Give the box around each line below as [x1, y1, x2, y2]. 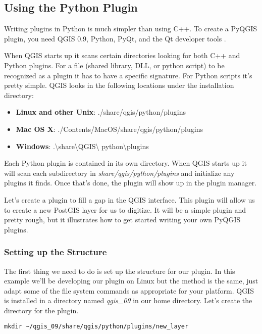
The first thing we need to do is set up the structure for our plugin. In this [4, 265, 235, 276]
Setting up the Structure [4, 246, 107, 258]
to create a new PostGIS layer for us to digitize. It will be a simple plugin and [4, 204, 246, 215]
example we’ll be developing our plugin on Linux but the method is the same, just [4, 275, 258, 286]
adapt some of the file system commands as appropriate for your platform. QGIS [4, 285, 254, 296]
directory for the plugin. [4, 305, 79, 315]
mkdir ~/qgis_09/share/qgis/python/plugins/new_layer [4, 323, 189, 330]
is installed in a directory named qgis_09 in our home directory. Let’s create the [4, 295, 252, 306]
